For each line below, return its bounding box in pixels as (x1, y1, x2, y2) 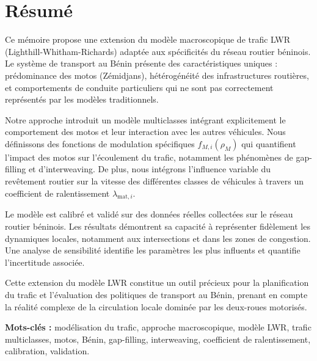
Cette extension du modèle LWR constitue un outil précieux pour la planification (5, 276, 309, 289)
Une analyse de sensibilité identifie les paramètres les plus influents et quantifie (5, 244, 301, 257)
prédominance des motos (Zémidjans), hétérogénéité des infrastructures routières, (5, 68, 309, 81)
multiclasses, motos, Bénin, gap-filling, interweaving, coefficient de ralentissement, (5, 332, 311, 345)
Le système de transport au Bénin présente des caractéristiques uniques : (5, 57, 278, 70)
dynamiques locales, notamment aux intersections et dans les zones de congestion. (5, 232, 311, 244)
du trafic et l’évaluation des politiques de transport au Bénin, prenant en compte (5, 288, 308, 301)
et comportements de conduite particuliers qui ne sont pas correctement (5, 81, 274, 93)
